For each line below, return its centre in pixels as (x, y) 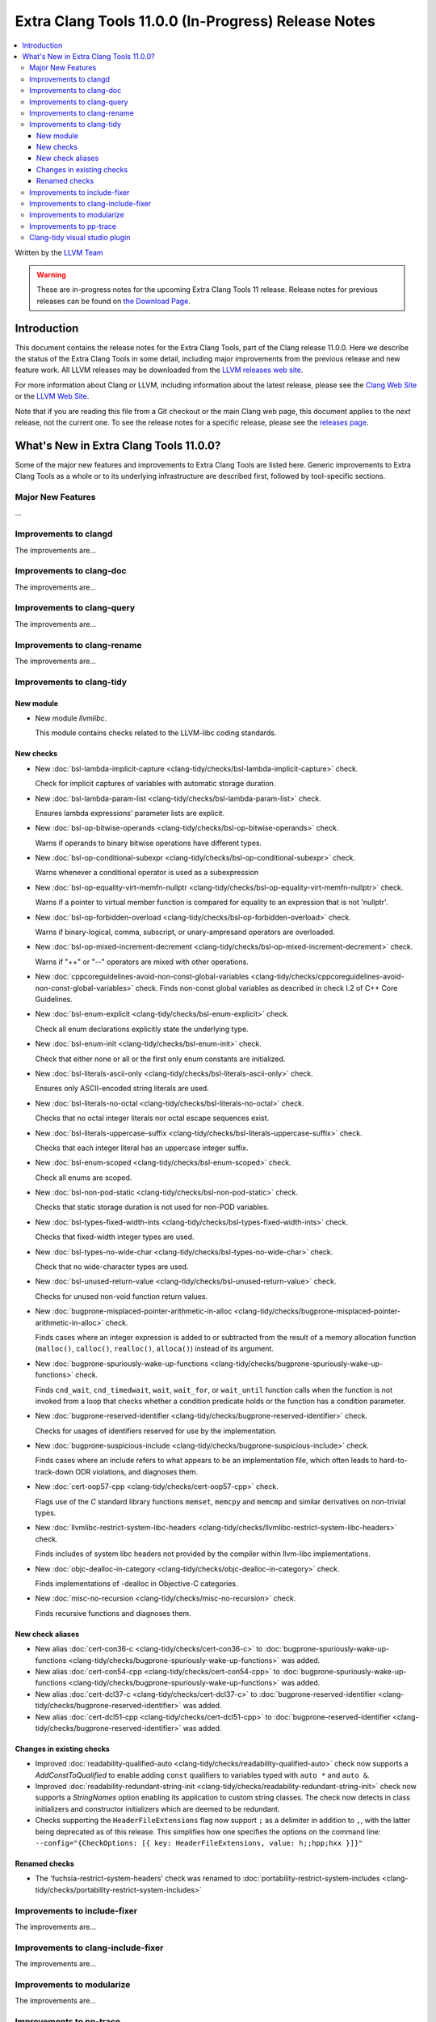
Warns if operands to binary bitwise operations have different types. (149, 843)
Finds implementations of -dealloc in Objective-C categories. (136, 1584)
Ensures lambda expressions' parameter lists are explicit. (130, 813)
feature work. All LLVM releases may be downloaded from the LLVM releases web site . (159, 370)
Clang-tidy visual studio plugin (80, 238)
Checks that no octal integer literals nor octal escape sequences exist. (152, 1118)
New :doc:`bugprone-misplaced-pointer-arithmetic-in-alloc (134, 1311)
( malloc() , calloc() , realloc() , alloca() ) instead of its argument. (155, 1349)
